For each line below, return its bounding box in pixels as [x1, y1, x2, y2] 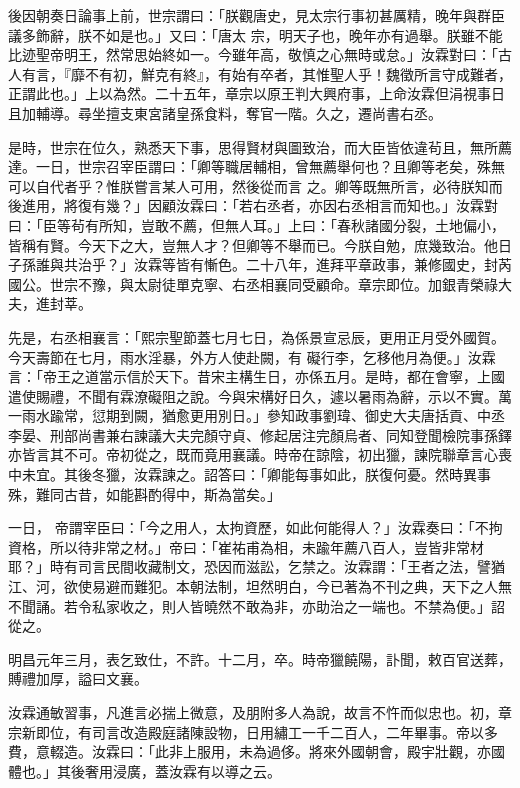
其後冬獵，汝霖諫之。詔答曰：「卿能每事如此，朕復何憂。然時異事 [63, 464, 491, 485]
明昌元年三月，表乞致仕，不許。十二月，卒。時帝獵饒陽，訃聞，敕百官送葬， [8, 648, 512, 669]
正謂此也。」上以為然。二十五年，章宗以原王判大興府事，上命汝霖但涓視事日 [8, 83, 505, 104]
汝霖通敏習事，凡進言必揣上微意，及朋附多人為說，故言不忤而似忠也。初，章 [8, 702, 512, 722]
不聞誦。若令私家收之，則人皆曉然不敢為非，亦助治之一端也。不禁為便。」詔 [8, 595, 505, 616]
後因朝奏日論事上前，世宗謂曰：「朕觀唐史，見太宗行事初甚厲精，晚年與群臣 [8, 5, 505, 25]
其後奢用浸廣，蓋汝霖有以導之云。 [56, 760, 281, 781]
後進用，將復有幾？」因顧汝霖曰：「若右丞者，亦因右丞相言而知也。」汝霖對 [8, 195, 498, 216]
